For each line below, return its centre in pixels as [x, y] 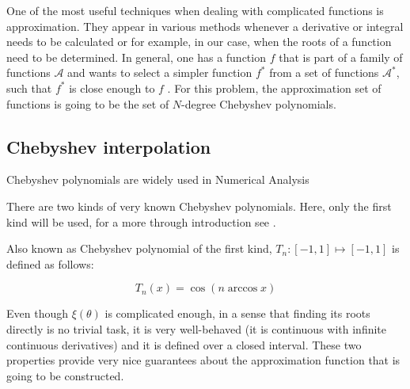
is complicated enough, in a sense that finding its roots [237, 313]
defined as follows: [50, 263]
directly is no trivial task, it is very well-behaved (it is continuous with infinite [197, 328]
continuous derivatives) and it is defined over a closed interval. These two [184, 344]
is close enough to [112, 88]
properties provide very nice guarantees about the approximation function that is [203, 360]
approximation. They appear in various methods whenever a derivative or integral [205, 26]
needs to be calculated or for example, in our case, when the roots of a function [199, 42]
